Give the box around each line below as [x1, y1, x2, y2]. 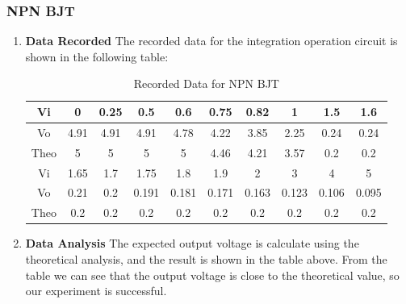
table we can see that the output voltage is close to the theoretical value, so [25, 266, 400, 283]
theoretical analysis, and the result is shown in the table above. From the [25, 250, 387, 267]
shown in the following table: [25, 48, 169, 65]
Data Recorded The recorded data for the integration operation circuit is [25, 32, 398, 49]
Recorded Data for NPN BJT [133, 75, 279, 92]
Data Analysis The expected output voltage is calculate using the [25, 235, 359, 252]
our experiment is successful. [25, 282, 167, 299]
